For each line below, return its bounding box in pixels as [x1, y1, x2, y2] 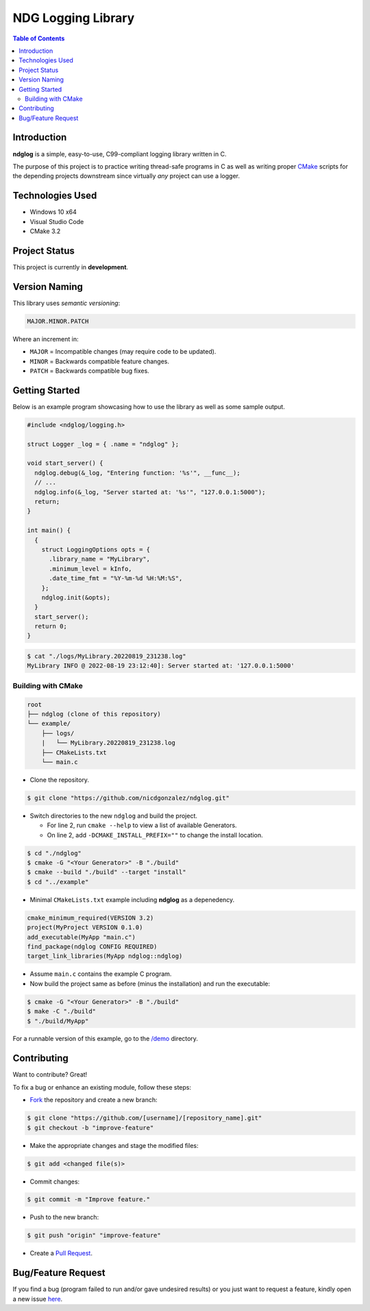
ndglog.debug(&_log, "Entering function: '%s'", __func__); [34, 469, 241, 476]
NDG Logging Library [12, 10, 135, 25]
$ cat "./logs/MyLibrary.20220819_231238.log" [27, 652, 186, 661]
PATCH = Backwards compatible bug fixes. [29, 367, 150, 375]
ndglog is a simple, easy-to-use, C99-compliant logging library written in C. [12, 149, 227, 158]
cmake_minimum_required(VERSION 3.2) [27, 914, 154, 922]
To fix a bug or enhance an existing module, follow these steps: [12, 1083, 192, 1091]
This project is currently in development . [12, 262, 129, 271]
